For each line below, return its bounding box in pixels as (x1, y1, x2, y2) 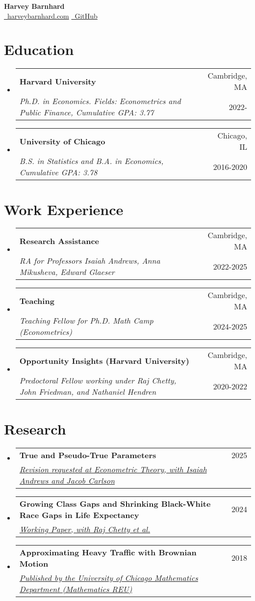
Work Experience (4, 199, 124, 219)
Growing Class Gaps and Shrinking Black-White (19, 497, 211, 509)
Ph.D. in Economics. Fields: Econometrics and (19, 95, 181, 107)
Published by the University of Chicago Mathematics (19, 572, 198, 583)
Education (4, 39, 74, 59)
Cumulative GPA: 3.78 (19, 166, 98, 178)
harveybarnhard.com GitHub (7, 10, 98, 21)
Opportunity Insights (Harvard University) (19, 355, 189, 366)
